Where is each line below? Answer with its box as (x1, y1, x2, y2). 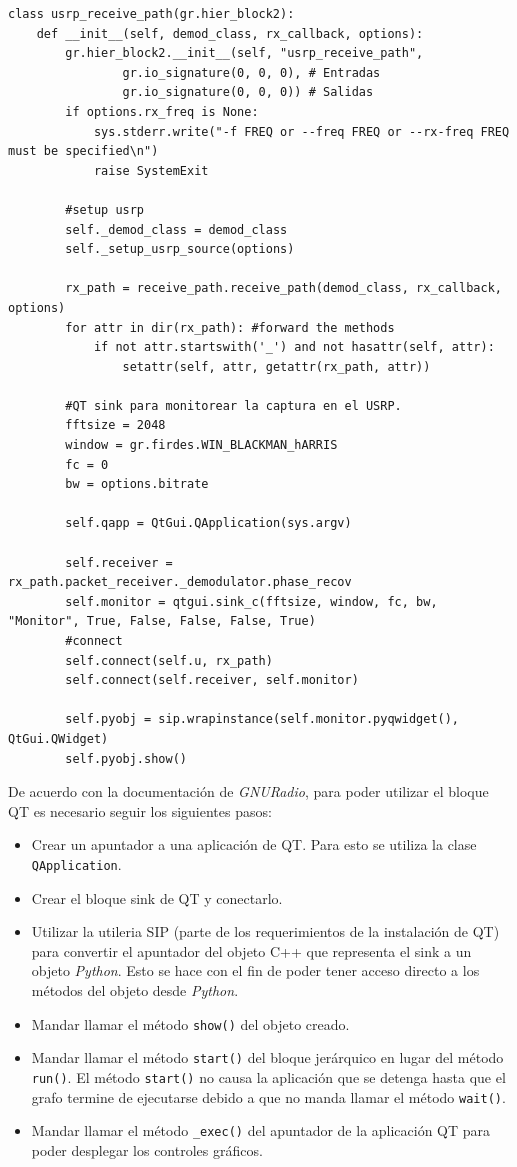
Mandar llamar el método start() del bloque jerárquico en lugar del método (31, 1047, 504, 1068)
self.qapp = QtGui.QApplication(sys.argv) (65, 516, 352, 531)
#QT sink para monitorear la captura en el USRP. (65, 398, 402, 413)
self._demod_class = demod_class (65, 222, 288, 237)
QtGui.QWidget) (8, 731, 109, 746)
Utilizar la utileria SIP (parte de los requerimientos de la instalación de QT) (31, 921, 500, 942)
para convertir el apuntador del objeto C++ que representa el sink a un (31, 940, 472, 961)
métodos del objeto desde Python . (31, 979, 239, 1000)
